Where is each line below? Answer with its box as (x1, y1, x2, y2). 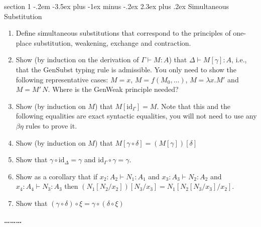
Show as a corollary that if (16, 171, 98, 181)
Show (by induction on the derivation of (16, 54, 139, 65)
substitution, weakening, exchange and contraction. (34, 37, 191, 48)
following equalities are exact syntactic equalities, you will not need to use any (16, 110, 257, 121)
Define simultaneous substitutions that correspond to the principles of (16, 28, 231, 38)
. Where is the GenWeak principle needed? (48, 84, 179, 94)
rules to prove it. (26, 120, 77, 131)
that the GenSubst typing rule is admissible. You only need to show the (16, 64, 237, 74)
